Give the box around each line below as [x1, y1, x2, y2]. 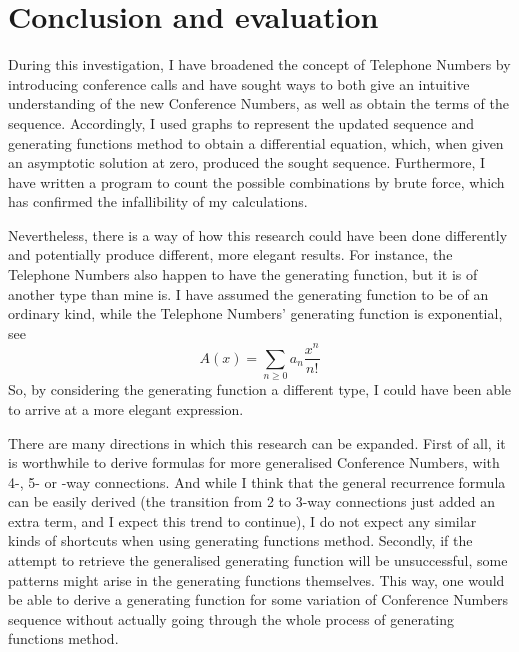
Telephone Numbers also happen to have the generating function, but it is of [8, 264, 478, 285]
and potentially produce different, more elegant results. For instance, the [8, 244, 453, 265]
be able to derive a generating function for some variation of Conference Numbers [8, 589, 509, 610]
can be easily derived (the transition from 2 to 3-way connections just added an [8, 491, 495, 512]
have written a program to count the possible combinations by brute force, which [8, 171, 505, 192]
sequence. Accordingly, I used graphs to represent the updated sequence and [8, 112, 475, 133]
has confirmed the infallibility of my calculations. [8, 191, 308, 212]
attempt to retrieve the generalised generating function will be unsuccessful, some [8, 550, 508, 571]
